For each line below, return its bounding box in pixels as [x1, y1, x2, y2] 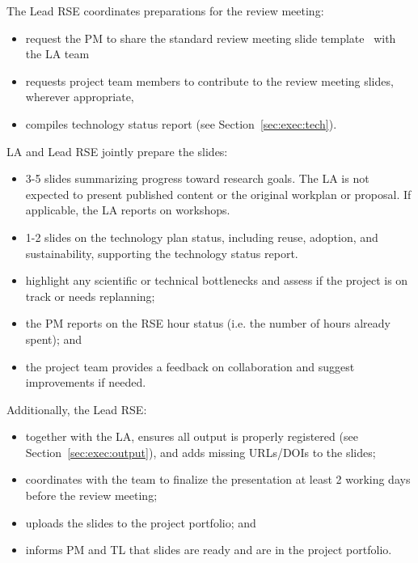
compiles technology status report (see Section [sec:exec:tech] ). [25, 115, 337, 132]
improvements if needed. [25, 374, 146, 391]
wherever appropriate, [25, 88, 134, 105]
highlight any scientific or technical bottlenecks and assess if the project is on [25, 272, 408, 289]
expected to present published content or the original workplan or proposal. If [25, 185, 412, 202]
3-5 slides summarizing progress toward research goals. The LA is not [25, 170, 369, 187]
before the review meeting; [25, 487, 158, 504]
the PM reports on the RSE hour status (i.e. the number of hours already [25, 315, 391, 332]
